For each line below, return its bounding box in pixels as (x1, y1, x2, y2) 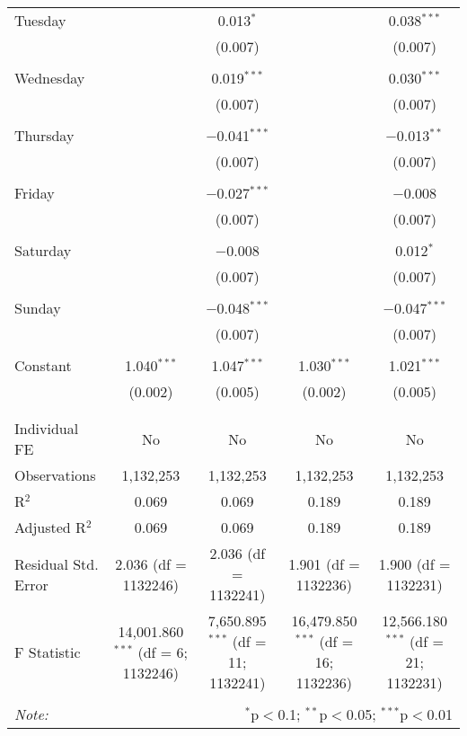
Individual (14, 418, 79, 439)
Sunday (14, 297, 61, 318)
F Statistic (14, 641, 81, 662)
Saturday (14, 240, 72, 261)
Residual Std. (14, 553, 99, 574)
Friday (14, 182, 55, 203)
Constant (14, 355, 72, 376)
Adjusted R (14, 517, 86, 537)
